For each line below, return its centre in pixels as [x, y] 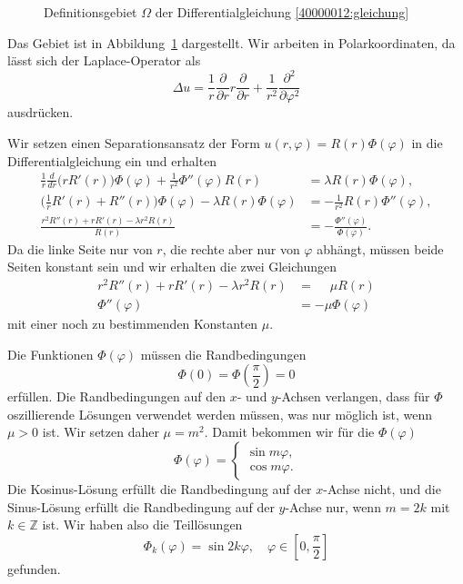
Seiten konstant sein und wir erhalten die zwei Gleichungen [172, 267]
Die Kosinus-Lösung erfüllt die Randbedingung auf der [160, 489]
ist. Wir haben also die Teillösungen [142, 525]
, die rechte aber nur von [231, 248]
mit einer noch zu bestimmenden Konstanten [133, 324]
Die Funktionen [50, 354]
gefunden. [34, 568]
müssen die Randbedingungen [223, 354]
